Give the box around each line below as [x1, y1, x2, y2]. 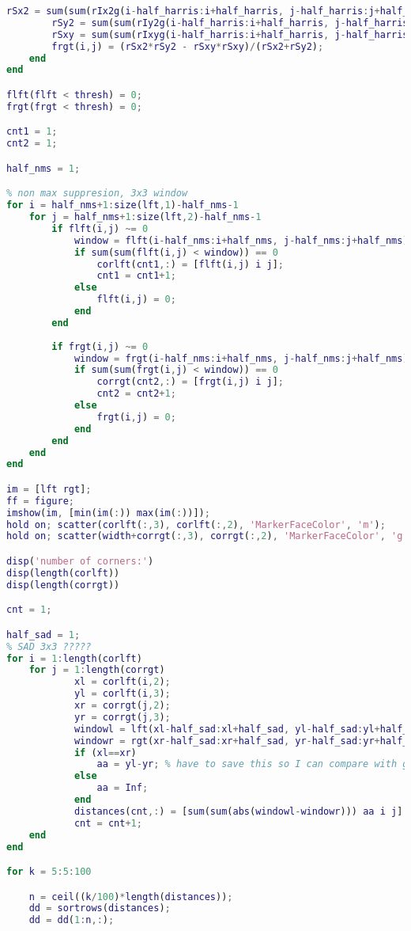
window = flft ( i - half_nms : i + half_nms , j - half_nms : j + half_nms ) [74, 234, 409, 246]
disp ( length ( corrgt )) [6, 579, 120, 591]
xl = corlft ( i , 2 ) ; [74, 676, 171, 688]
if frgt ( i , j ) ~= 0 [51, 340, 149, 352]
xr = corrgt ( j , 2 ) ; [74, 700, 171, 711]
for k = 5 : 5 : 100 [6, 866, 92, 878]
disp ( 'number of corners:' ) [6, 555, 154, 567]
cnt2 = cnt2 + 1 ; [96, 388, 176, 400]
